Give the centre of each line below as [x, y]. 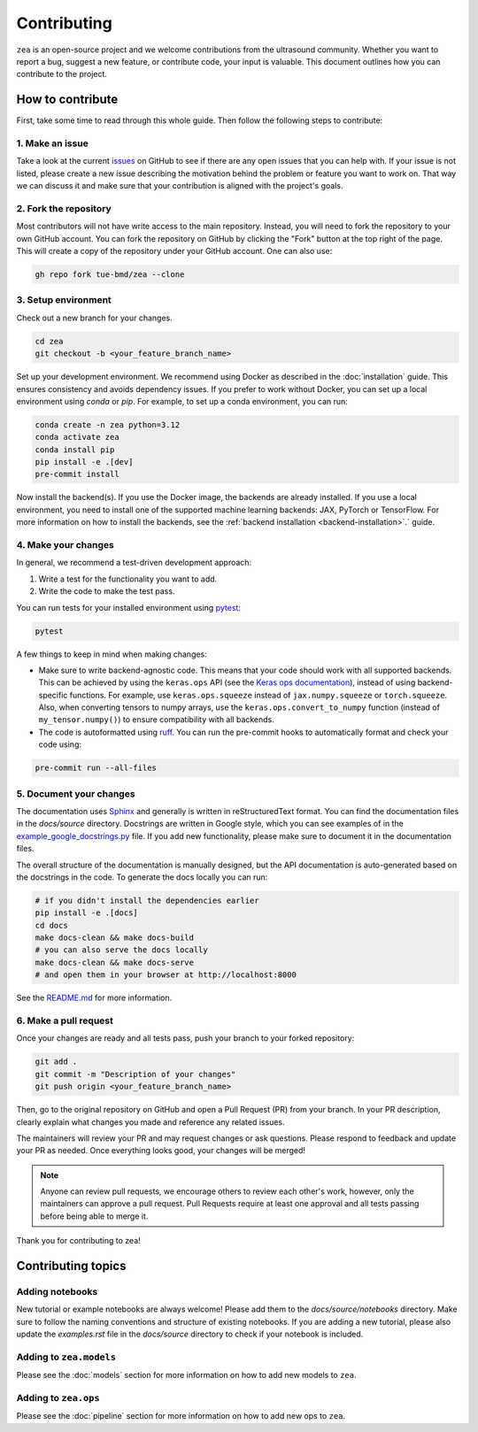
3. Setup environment [64, 300]
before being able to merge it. [94, 1216]
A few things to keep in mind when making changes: [112, 654]
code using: [60, 744]
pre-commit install [77, 474]
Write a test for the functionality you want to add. [128, 579]
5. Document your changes [76, 794]
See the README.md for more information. [94, 998]
